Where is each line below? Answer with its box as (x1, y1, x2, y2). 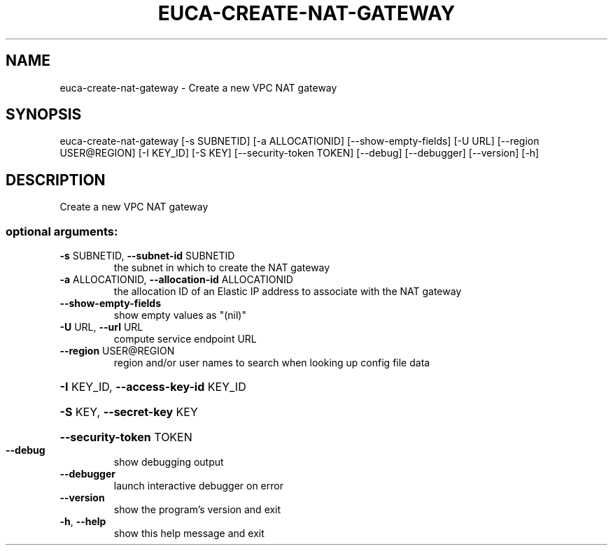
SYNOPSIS (6, 106, 82, 124)
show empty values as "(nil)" (113, 309, 246, 322)
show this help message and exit (113, 527, 265, 540)
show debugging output (113, 456, 224, 468)
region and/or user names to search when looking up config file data (113, 357, 430, 369)
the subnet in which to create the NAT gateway (113, 262, 330, 274)
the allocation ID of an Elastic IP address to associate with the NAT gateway (113, 285, 462, 298)
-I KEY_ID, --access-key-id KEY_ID (59, 380, 246, 394)
